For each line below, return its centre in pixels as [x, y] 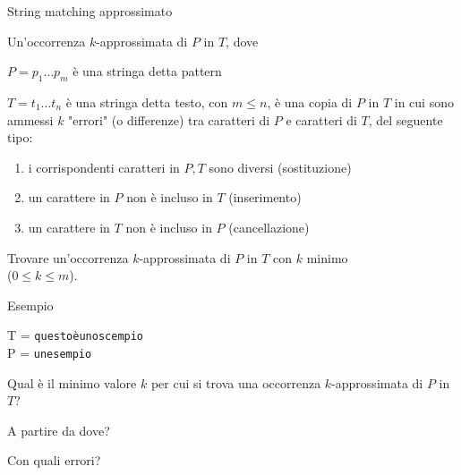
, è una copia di [310, 102]
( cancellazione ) [269, 227]
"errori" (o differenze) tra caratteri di [169, 119]
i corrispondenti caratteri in [104, 167]
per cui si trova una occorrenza [236, 382]
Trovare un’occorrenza [68, 257]
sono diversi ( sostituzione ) [280, 167]
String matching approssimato [90, 11]
